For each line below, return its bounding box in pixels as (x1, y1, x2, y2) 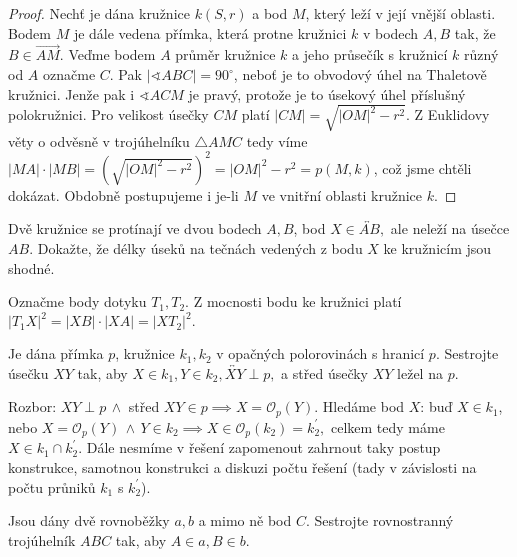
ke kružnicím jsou (383, 238, 492, 259)
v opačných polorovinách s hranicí (216, 343, 425, 364)
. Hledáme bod (314, 396, 405, 417)
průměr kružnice (175, 44, 276, 65)
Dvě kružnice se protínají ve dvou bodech (8, 218, 262, 239)
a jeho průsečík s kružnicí (292, 44, 448, 65)
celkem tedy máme (330, 416, 445, 437)
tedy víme (246, 130, 308, 151)
